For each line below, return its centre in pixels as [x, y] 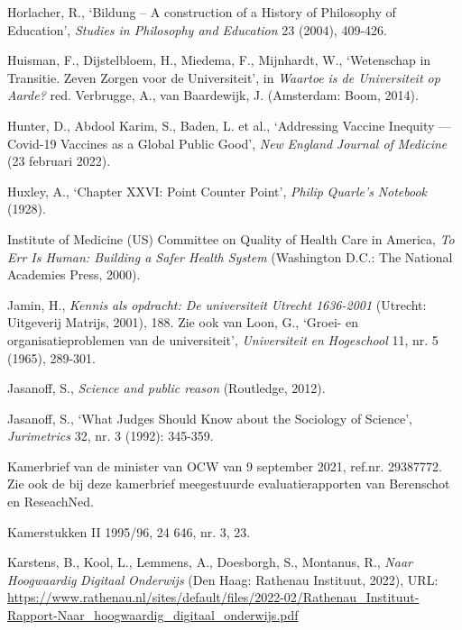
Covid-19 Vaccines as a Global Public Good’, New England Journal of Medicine [227, 143]
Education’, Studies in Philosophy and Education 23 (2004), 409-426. [197, 29]
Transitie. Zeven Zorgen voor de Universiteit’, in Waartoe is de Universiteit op [224, 77]
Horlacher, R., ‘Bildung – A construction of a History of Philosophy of [202, 12]
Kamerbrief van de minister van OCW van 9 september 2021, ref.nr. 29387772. [225, 466]
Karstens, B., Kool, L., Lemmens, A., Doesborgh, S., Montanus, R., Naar [210, 562]
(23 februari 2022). [59, 161]
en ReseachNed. [51, 502]
